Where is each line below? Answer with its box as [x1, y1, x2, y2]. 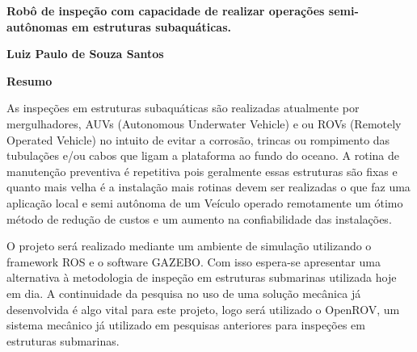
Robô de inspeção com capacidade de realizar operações [6, 2, 325, 19]
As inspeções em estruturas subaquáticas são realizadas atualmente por [6, 99, 360, 116]
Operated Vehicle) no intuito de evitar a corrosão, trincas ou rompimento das [6, 131, 390, 148]
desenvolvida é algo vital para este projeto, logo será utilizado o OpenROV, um [6, 300, 400, 317]
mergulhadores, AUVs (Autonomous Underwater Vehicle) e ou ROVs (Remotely [6, 115, 402, 132]
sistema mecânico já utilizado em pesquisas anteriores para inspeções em [6, 316, 365, 333]
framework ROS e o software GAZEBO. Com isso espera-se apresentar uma [6, 253, 381, 270]
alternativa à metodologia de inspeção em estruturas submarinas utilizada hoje [6, 269, 397, 286]
